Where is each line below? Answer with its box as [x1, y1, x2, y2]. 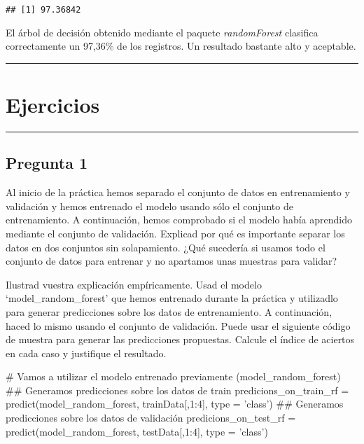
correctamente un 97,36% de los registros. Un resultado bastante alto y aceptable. [6, 39, 356, 53]
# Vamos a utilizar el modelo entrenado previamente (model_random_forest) [6, 369, 341, 384]
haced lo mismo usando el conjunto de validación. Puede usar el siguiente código [6, 318, 351, 333]
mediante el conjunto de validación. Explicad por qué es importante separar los [6, 226, 345, 240]
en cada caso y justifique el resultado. [6, 345, 167, 360]
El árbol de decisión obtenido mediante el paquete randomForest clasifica [6, 25, 318, 39]
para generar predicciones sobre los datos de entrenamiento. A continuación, [6, 304, 332, 319]
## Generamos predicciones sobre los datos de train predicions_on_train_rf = [6, 382, 349, 397]
